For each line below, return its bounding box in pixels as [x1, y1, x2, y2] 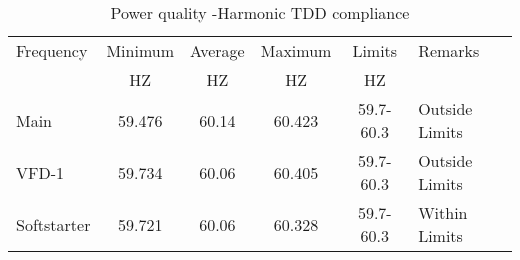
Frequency [16, 39, 88, 62]
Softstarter [16, 212, 91, 236]
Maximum [260, 39, 332, 62]
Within [418, 201, 468, 224]
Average [190, 39, 245, 62]
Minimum [106, 39, 174, 62]
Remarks [418, 39, 480, 62]
